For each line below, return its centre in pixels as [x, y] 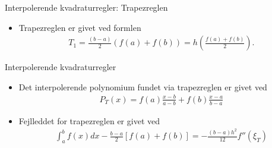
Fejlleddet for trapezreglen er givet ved [89, 120]
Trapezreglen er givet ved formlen [80, 27]
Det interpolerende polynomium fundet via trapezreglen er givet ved [143, 86]
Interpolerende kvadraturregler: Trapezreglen [86, 7]
